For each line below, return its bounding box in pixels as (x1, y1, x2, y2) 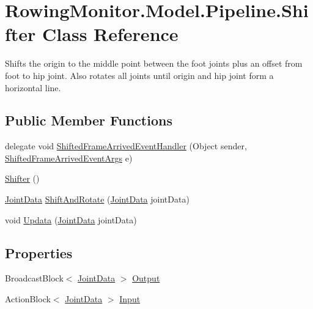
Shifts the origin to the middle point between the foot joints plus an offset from (5, 57, 303, 70)
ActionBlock (5, 292, 51, 305)
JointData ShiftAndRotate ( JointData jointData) (5, 193, 190, 206)
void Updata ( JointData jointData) (5, 213, 137, 226)
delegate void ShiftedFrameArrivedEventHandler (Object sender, (5, 140, 247, 152)
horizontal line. (5, 81, 61, 94)
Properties (5, 243, 73, 262)
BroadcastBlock (5, 272, 64, 285)
